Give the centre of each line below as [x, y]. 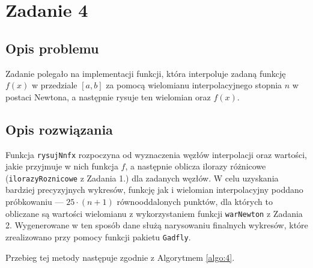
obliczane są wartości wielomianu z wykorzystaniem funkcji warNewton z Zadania [154, 213]
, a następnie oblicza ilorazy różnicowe [196, 166]
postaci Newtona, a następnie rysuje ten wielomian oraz [108, 96]
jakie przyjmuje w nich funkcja [62, 166]
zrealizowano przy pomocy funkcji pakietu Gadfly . [98, 236]
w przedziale [55, 85]
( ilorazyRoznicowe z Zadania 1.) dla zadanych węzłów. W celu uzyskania [142, 178]
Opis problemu [52, 48]
